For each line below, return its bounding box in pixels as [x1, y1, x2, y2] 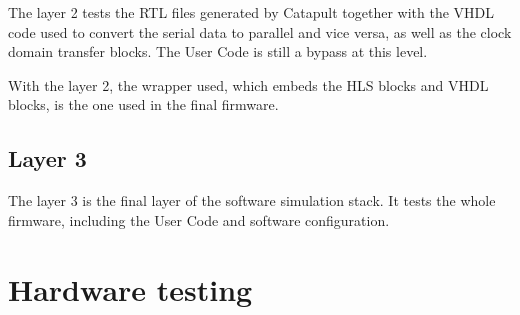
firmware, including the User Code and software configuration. [8, 209, 390, 230]
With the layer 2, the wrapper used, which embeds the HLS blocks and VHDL [8, 74, 489, 95]
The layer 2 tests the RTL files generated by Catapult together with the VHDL [8, 2, 495, 22]
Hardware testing [8, 268, 253, 309]
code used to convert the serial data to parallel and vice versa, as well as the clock [8, 21, 512, 42]
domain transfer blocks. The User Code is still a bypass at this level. [8, 41, 428, 62]
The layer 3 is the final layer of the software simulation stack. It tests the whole [8, 190, 496, 211]
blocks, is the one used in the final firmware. [8, 94, 279, 115]
